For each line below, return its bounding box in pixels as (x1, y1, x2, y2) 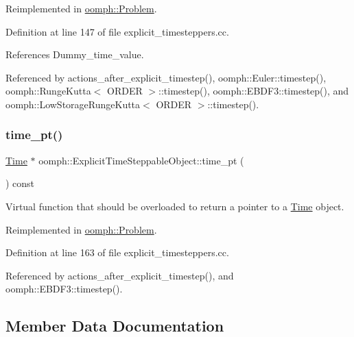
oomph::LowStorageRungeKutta (5, 97, 141, 111)
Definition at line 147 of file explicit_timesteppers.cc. (5, 24, 229, 38)
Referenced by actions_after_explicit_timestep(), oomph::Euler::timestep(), (5, 70, 327, 84)
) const (5, 176, 35, 190)
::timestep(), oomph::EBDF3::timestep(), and (158, 84, 349, 98)
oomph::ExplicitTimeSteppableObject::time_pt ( (38, 153, 244, 167)
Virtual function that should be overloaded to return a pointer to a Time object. (5, 199, 344, 213)
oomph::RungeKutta (5, 84, 91, 98)
